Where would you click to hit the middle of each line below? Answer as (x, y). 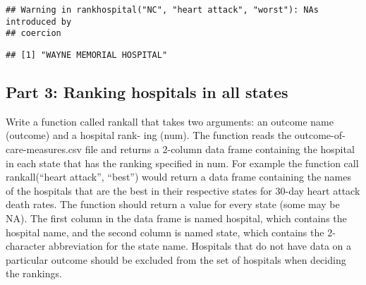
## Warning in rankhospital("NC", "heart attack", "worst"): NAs (162, 10)
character (26, 246)
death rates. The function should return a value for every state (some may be (173, 204)
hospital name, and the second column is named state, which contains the (165, 232)
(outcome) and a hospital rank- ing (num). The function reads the (149, 135)
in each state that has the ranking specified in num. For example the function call (182, 163)
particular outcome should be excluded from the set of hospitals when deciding (176, 259)
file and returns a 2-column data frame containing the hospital (220, 149)
